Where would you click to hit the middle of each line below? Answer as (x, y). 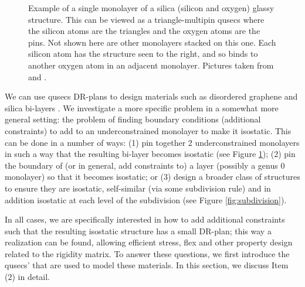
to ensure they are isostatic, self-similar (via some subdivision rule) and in (138, 188)
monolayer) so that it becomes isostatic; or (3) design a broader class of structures (152, 177)
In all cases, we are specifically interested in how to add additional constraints (145, 219)
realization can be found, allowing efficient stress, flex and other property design (149, 242)
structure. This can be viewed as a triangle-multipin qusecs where (146, 19)
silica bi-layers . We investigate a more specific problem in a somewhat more (142, 107)
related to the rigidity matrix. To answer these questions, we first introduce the (147, 253)
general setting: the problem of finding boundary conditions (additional (133, 119)
